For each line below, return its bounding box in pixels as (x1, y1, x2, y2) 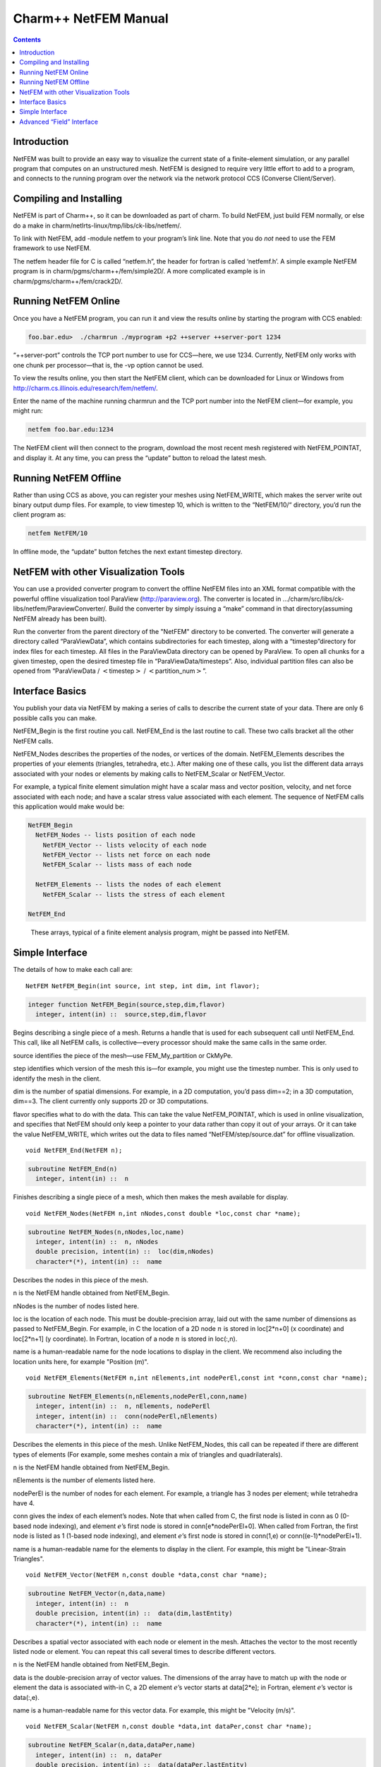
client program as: (13, 510, 66, 519)
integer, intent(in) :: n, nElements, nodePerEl (35, 1402, 211, 1410)
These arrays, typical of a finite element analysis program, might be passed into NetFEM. (30, 928, 289, 937)
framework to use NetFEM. (13, 244, 92, 252)
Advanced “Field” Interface (19, 117, 99, 126)
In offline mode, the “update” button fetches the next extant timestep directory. (13, 548, 243, 556)
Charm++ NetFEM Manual (13, 11, 169, 26)
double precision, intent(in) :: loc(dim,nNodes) (35, 1248, 214, 1256)
